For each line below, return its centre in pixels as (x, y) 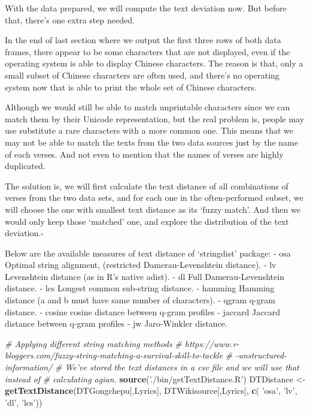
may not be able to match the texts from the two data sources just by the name (151, 142)
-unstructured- (261, 355)
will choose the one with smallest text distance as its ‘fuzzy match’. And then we (153, 209)
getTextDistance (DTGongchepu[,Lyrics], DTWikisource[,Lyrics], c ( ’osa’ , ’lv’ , (151, 391)
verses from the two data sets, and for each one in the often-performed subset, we (154, 198)
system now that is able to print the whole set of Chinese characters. (131, 87)
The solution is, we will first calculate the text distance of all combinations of (147, 186)
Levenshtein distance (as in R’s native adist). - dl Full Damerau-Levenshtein (145, 276)
